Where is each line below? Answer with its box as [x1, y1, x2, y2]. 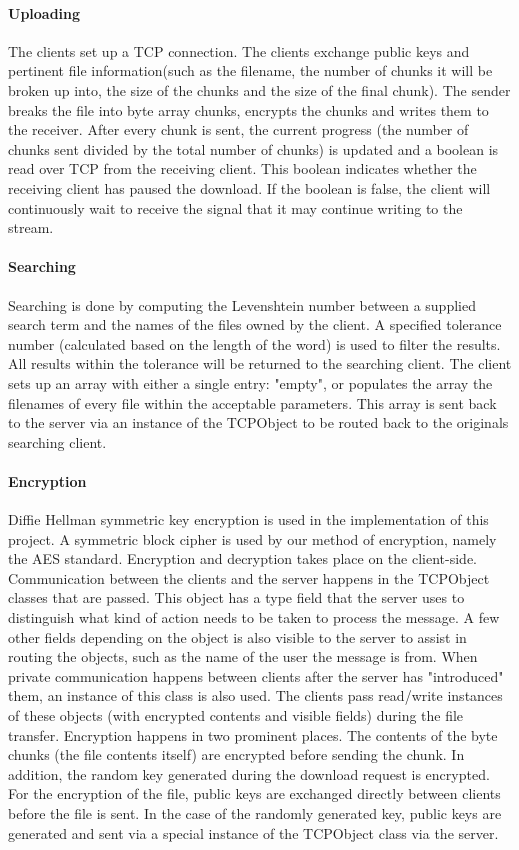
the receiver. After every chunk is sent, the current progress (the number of [8, 119, 469, 140]
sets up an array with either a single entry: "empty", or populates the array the [8, 372, 493, 393]
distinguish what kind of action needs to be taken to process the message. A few [8, 607, 500, 628]
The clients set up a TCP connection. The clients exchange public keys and [8, 40, 470, 61]
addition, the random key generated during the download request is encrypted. [8, 763, 490, 784]
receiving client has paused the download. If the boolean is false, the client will [8, 177, 491, 198]
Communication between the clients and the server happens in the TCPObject [8, 567, 490, 588]
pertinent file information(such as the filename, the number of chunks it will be [8, 60, 493, 81]
